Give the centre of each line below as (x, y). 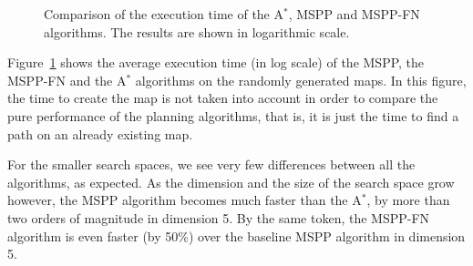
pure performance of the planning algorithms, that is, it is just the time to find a (233, 115)
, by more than (408, 200)
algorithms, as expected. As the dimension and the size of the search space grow (231, 182)
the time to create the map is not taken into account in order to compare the (223, 98)
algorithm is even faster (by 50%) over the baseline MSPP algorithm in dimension (236, 235)
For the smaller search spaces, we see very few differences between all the (211, 164)
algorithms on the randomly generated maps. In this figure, (301, 80)
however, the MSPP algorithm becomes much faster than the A (185, 200)
